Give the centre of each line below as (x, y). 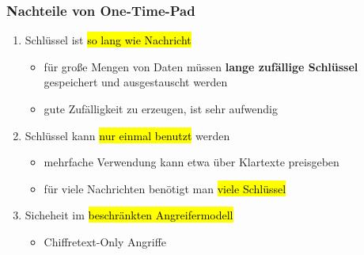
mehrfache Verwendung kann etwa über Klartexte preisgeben (191, 162)
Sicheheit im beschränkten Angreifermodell (129, 215)
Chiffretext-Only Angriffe (105, 241)
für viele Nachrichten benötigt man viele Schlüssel (165, 188)
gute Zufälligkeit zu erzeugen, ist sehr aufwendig (161, 108)
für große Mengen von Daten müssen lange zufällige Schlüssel (201, 66)
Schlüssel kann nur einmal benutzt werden (127, 135)
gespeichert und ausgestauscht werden (136, 82)
